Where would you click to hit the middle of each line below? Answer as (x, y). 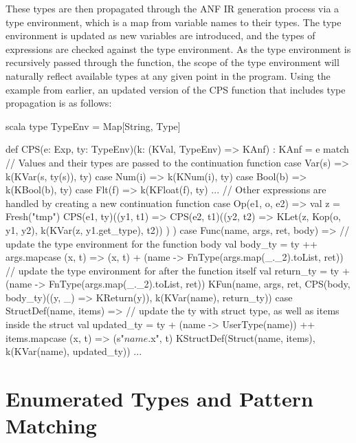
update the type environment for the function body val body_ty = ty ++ (162, 243)
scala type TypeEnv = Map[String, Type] (93, 126)
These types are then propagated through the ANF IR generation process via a (173, 8)
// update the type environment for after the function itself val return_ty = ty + (178, 270)
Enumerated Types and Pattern (159, 399)
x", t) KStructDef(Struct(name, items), (233, 337)
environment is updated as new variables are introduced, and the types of (160, 35)
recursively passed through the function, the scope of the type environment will (173, 62)
